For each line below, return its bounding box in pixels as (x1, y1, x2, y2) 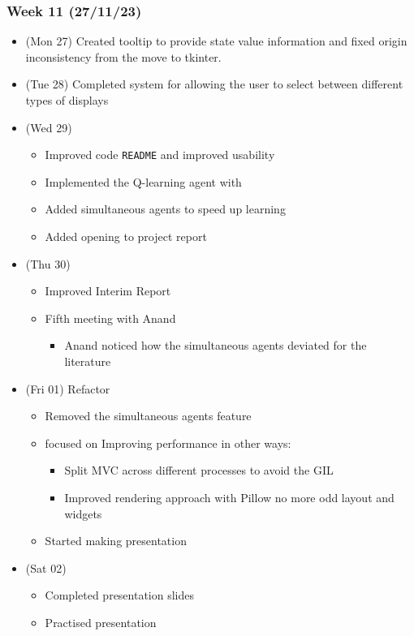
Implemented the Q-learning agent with (45, 173, 242, 190)
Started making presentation (45, 532, 187, 549)
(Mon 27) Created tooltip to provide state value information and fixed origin (25, 32, 408, 49)
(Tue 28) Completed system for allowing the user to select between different (25, 75, 403, 92)
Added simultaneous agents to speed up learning (45, 200, 286, 217)
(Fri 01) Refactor (25, 380, 110, 397)
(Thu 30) (25, 255, 71, 272)
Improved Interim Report (45, 282, 171, 299)
